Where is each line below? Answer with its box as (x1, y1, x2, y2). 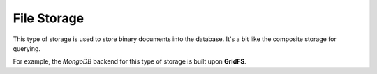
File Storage (13, 10, 84, 26)
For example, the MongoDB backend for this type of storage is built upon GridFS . (13, 57, 247, 66)
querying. (13, 44, 41, 52)
